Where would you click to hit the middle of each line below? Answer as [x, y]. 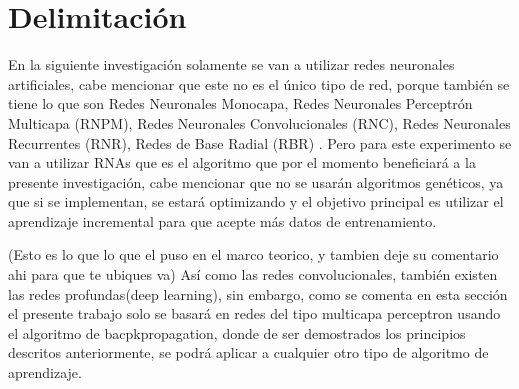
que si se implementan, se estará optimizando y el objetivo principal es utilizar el [256, 201]
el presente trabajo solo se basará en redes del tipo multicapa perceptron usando [254, 313]
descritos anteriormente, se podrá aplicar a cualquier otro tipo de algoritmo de [248, 352]
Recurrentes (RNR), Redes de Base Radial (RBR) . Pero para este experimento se [260, 142]
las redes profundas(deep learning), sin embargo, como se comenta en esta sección [258, 293]
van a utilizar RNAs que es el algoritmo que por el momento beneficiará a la [242, 162]
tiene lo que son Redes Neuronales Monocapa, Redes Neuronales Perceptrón [240, 103]
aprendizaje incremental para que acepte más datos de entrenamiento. [222, 220]
